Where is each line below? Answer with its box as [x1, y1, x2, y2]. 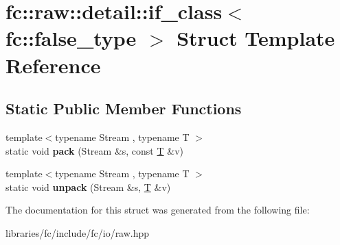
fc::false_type [5, 24, 137, 52]
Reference [5, 51, 101, 79]
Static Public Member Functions [5, 98, 242, 119]
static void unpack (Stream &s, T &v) [5, 179, 171, 194]
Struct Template [177, 24, 335, 52]
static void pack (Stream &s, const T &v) [5, 143, 183, 157]
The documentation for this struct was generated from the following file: [5, 203, 310, 217]
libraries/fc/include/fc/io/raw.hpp [5, 225, 150, 240]
